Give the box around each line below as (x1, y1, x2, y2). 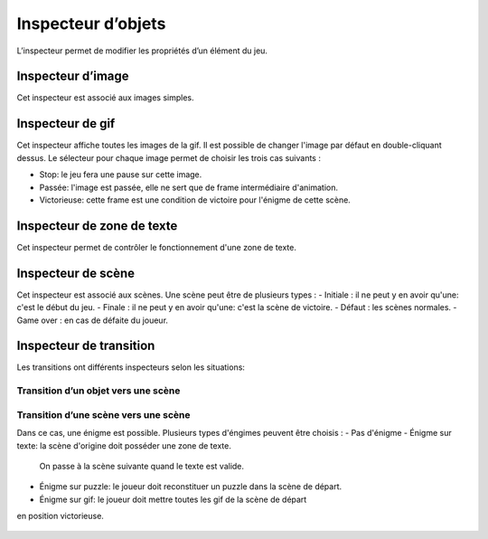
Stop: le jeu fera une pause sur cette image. (39, 169, 202, 180)
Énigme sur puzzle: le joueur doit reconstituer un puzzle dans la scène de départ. (39, 481, 343, 492)
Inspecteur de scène (16, 265, 136, 280)
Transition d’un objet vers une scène (16, 384, 181, 397)
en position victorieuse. (16, 511, 104, 522)
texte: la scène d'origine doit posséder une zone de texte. (16, 440, 232, 451)
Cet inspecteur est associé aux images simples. (16, 92, 194, 103)
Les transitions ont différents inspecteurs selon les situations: (16, 362, 246, 373)
